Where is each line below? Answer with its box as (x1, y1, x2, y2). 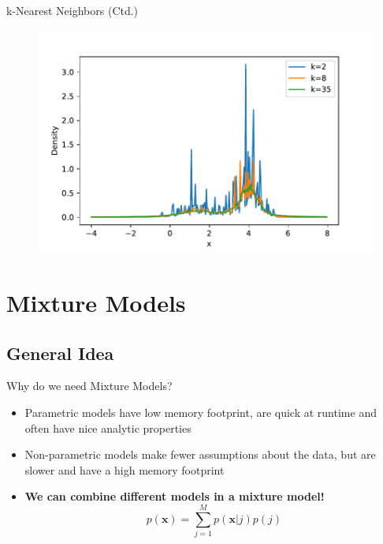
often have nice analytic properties (24, 419, 191, 436)
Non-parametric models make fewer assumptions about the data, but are (24, 446, 376, 463)
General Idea (6, 340, 114, 365)
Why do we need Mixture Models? (6, 377, 173, 394)
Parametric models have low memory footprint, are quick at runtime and (24, 404, 377, 421)
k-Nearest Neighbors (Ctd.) (6, 2, 139, 18)
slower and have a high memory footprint (24, 461, 225, 478)
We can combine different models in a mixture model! (24, 488, 325, 505)
